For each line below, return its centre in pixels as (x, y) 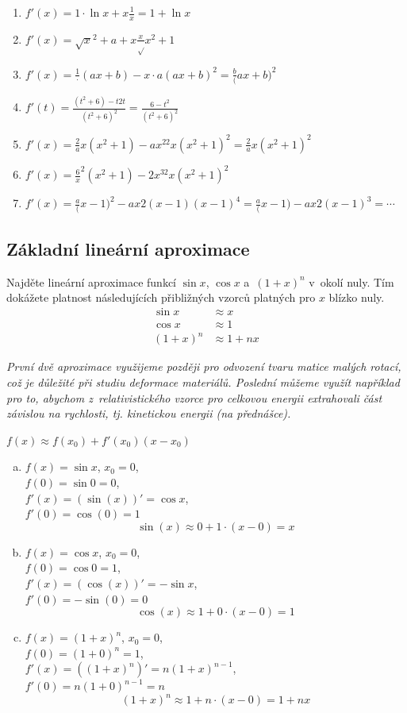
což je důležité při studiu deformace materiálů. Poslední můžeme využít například (203, 382)
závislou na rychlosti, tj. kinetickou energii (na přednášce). (149, 413)
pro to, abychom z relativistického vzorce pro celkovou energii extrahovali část (194, 397)
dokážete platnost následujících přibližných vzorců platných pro (161, 297)
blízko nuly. (357, 297)
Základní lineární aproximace (128, 248)
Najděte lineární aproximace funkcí (91, 281)
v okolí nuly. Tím (351, 281)
